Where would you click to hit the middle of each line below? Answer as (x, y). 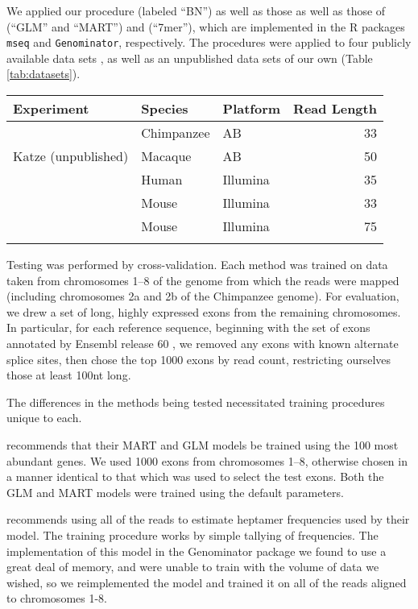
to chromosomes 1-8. (57, 598)
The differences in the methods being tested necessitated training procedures (196, 402)
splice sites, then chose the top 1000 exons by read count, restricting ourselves (199, 359)
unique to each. (44, 418)
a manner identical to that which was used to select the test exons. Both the (195, 476)
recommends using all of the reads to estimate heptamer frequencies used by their (208, 519)
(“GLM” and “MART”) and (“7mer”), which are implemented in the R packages (206, 26)
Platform (252, 109)
